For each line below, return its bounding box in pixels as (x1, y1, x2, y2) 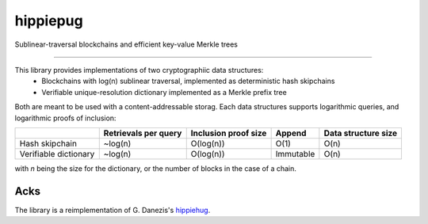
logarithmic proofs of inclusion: (14, 113, 117, 123)
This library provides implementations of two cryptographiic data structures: (14, 65, 264, 74)
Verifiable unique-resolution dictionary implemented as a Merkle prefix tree (41, 87, 287, 97)
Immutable (275, 148, 315, 159)
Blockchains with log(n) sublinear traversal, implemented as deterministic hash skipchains (41, 76, 335, 86)
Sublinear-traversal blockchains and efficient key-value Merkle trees (14, 40, 238, 49)
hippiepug (14, 12, 83, 29)
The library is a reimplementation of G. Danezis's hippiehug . (14, 205, 211, 215)
